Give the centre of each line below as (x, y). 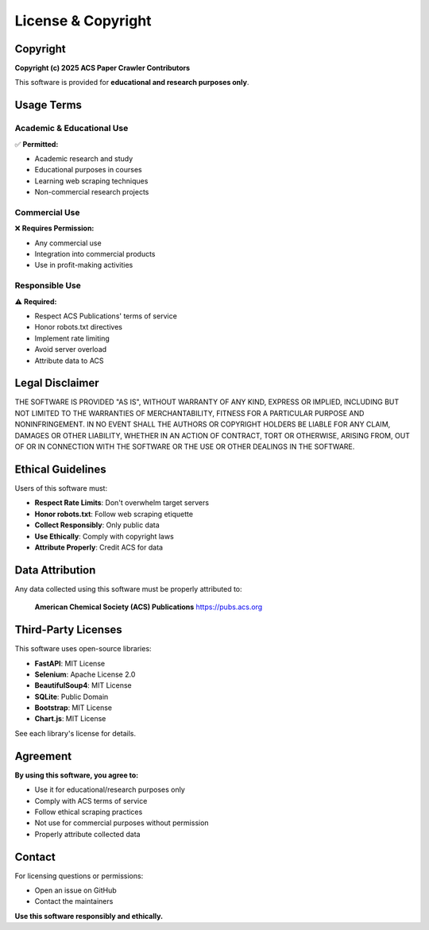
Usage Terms (48, 105)
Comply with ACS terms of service (91, 801)
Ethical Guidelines (60, 469)
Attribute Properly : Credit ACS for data (99, 547)
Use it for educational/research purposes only (110, 789)
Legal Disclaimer (57, 383)
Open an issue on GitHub (75, 890)
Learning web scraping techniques (91, 181)
